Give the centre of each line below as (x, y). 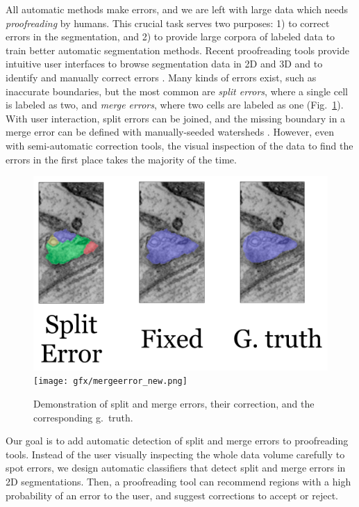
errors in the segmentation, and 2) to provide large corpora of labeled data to (170, 37)
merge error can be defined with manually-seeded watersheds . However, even (170, 132)
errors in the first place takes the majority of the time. (121, 159)
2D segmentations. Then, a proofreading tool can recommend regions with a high (178, 482)
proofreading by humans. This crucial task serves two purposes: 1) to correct (168, 23)
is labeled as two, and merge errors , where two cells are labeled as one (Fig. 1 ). (175, 105)
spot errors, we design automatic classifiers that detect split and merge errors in (176, 468)
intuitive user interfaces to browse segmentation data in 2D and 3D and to (164, 64)
